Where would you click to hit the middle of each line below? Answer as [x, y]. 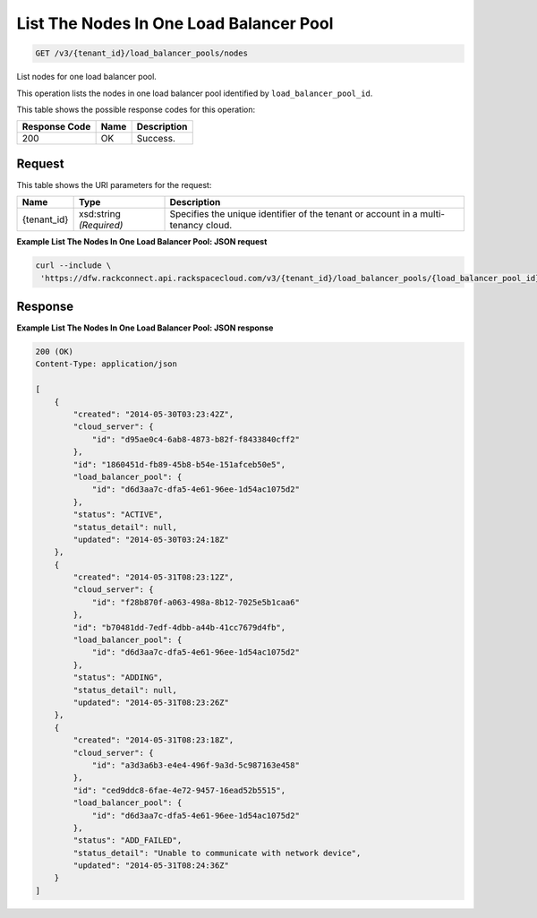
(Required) [101, 226]
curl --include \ [73, 266]
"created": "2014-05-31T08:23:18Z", [153, 740]
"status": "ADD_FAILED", [128, 841]
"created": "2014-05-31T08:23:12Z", [153, 577]
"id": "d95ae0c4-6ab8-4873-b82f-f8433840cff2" [196, 439]
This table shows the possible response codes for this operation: [136, 109]
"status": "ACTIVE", [118, 515]
